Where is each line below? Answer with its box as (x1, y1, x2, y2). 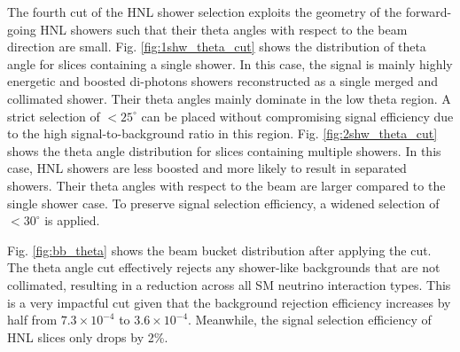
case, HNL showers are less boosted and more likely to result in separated (7, 159, 407, 177)
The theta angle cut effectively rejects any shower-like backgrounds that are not (7, 258, 441, 277)
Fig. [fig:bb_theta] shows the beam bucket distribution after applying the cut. (7, 240, 432, 259)
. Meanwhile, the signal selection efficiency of (188, 310, 432, 329)
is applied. (44, 211, 100, 230)
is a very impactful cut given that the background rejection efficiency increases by (7, 293, 451, 311)
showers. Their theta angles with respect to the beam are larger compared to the (7, 176, 446, 194)
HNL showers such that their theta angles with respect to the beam (40, 20, 408, 38)
